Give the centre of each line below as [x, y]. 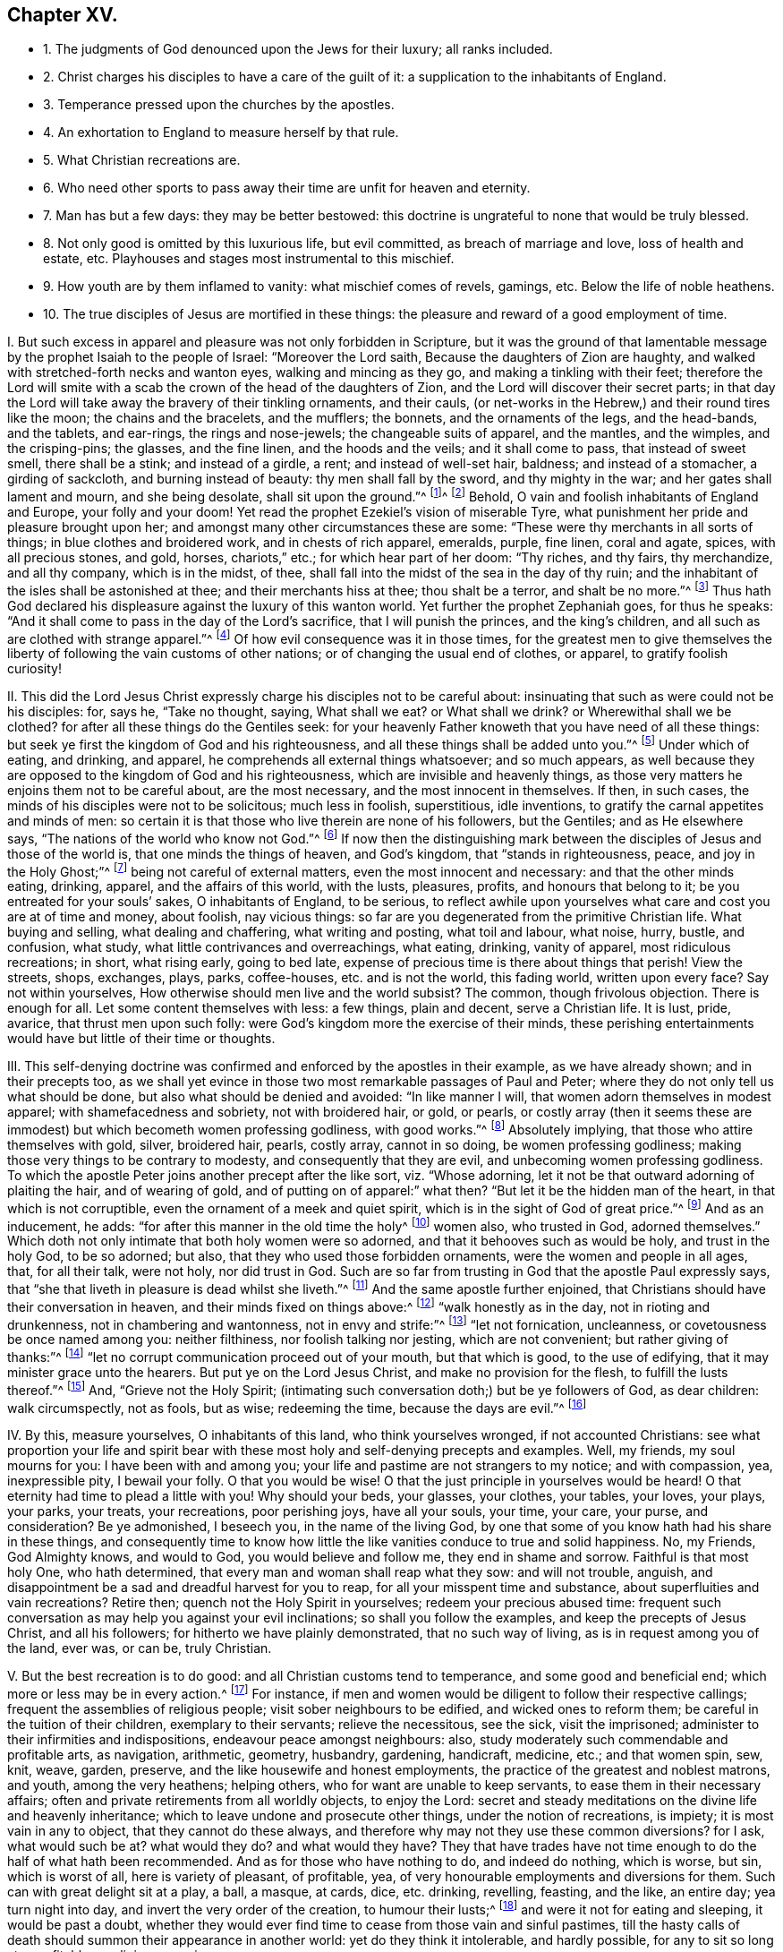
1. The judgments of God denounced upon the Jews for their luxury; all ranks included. [298, 49]
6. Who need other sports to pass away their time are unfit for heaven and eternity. [287, 188]
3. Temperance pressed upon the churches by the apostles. [219, 105]
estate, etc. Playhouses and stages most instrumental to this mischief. [249, 259]
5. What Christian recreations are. [142, 160]
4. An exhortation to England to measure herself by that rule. [221, 133]
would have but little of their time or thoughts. [141, 1039]
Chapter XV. [63, 15]
